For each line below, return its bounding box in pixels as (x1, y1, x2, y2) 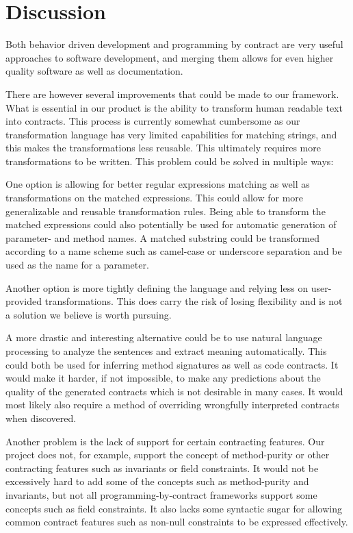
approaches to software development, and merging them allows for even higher (5, 50, 334, 64)
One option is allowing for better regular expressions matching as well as (5, 177, 310, 191)
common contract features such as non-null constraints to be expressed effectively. (5, 515, 348, 529)
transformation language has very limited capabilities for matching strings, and (5, 127, 337, 141)
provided (5, 294, 42, 308)
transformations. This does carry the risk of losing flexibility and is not (44, 294, 343, 308)
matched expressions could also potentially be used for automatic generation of (5, 217, 337, 232)
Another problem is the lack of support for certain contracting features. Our (5, 434, 325, 448)
